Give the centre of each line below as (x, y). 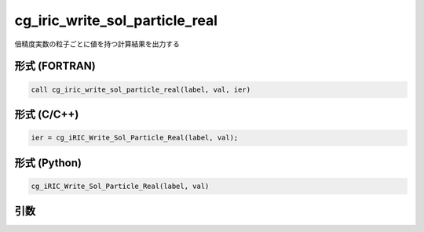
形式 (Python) (48, 163)
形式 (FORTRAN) (55, 66)
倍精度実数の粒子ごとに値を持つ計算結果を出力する (97, 44)
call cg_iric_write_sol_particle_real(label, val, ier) (141, 89)
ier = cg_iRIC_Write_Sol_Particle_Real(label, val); (135, 138)
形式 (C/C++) (47, 114)
